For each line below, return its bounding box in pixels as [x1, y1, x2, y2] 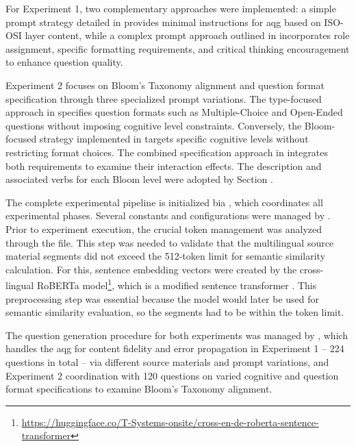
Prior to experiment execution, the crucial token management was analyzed [5, 221, 322, 236]
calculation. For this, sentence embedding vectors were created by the [5, 262, 297, 276]
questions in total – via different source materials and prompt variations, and [5, 354, 329, 369]
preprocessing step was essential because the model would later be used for [5, 291, 320, 306]
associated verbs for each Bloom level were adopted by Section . [5, 172, 273, 186]
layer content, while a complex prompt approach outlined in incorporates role [25, 28, 350, 42]
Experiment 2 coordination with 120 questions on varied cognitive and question [5, 368, 339, 382]
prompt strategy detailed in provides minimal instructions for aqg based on [5, 14, 321, 29]
